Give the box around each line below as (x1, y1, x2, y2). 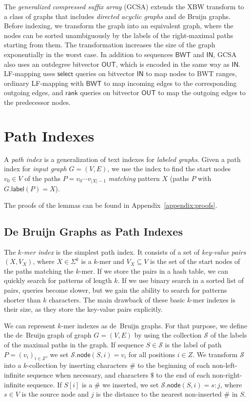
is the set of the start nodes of (150, 256, 240, 266)
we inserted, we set (102, 379, 159, 389)
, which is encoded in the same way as (116, 59, 230, 69)
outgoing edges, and (4, 87, 63, 98)
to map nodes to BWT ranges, (146, 68, 237, 79)
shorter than (4, 294, 41, 304)
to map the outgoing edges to (158, 87, 246, 98)
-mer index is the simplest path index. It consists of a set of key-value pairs (21, 246, 246, 257)
